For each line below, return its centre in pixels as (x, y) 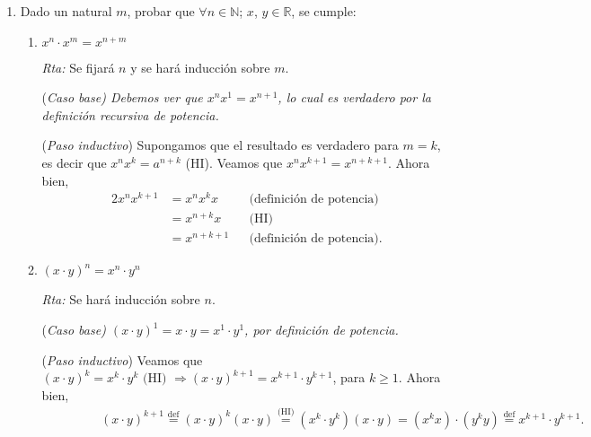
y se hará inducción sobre (200, 67)
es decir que (74, 162)
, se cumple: (324, 11)
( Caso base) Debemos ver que (122, 97)
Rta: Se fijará (78, 67)
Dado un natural (66, 11)
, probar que (161, 11)
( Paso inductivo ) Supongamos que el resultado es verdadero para (220, 145)
